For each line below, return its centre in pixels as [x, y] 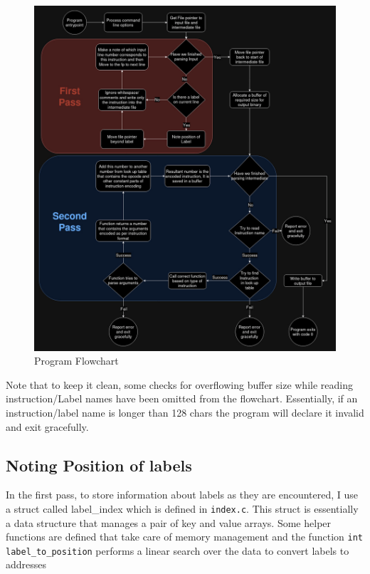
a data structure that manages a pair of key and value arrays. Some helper [169, 522]
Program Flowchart [76, 361]
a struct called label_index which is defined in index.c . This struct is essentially [182, 508]
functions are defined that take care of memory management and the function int [184, 537]
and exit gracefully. [47, 426]
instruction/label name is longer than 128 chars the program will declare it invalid [185, 412]
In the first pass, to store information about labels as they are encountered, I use [182, 495]
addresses [26, 564]
